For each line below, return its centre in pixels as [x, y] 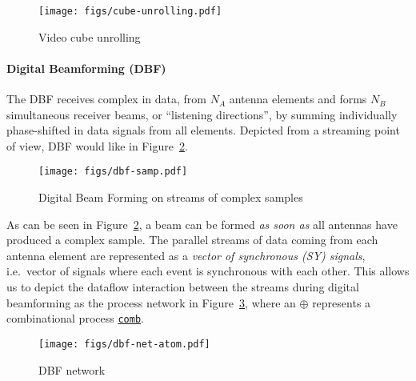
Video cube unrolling [90, 36]
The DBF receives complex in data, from [106, 99]
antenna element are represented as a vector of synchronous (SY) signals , [186, 255]
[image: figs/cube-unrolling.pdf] [130, 11]
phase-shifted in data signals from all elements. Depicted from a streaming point [203, 130]
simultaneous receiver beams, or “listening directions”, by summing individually [202, 114]
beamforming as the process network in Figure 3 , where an [151, 302]
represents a [342, 302]
